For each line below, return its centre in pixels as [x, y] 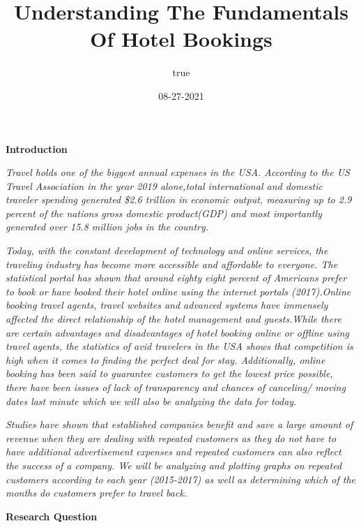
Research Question [52, 516]
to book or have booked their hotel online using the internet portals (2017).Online [178, 291]
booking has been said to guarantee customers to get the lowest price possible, [169, 373]
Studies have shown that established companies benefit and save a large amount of [179, 424]
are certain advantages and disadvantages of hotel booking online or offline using [177, 332]
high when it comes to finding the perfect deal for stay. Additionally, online [166, 359]
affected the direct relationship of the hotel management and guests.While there [174, 319]
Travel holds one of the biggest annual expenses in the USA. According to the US [178, 172]
